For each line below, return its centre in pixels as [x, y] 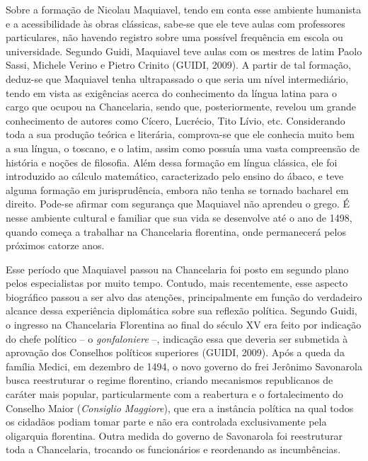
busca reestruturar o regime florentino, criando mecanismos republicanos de [169, 380]
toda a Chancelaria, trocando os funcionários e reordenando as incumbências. [173, 449]
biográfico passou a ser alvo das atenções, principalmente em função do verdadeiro [184, 296]
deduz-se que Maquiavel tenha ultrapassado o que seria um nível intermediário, [177, 78]
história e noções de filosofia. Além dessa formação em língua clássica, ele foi [172, 162]
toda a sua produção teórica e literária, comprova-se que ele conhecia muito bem [180, 134]
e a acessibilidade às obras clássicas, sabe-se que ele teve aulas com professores [176, 23]
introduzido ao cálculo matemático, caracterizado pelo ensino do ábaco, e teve [175, 176]
